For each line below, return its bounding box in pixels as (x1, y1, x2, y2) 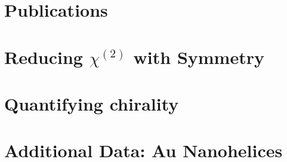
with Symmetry (133, 44, 264, 69)
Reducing (4, 44, 83, 69)
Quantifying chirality (4, 91, 179, 115)
